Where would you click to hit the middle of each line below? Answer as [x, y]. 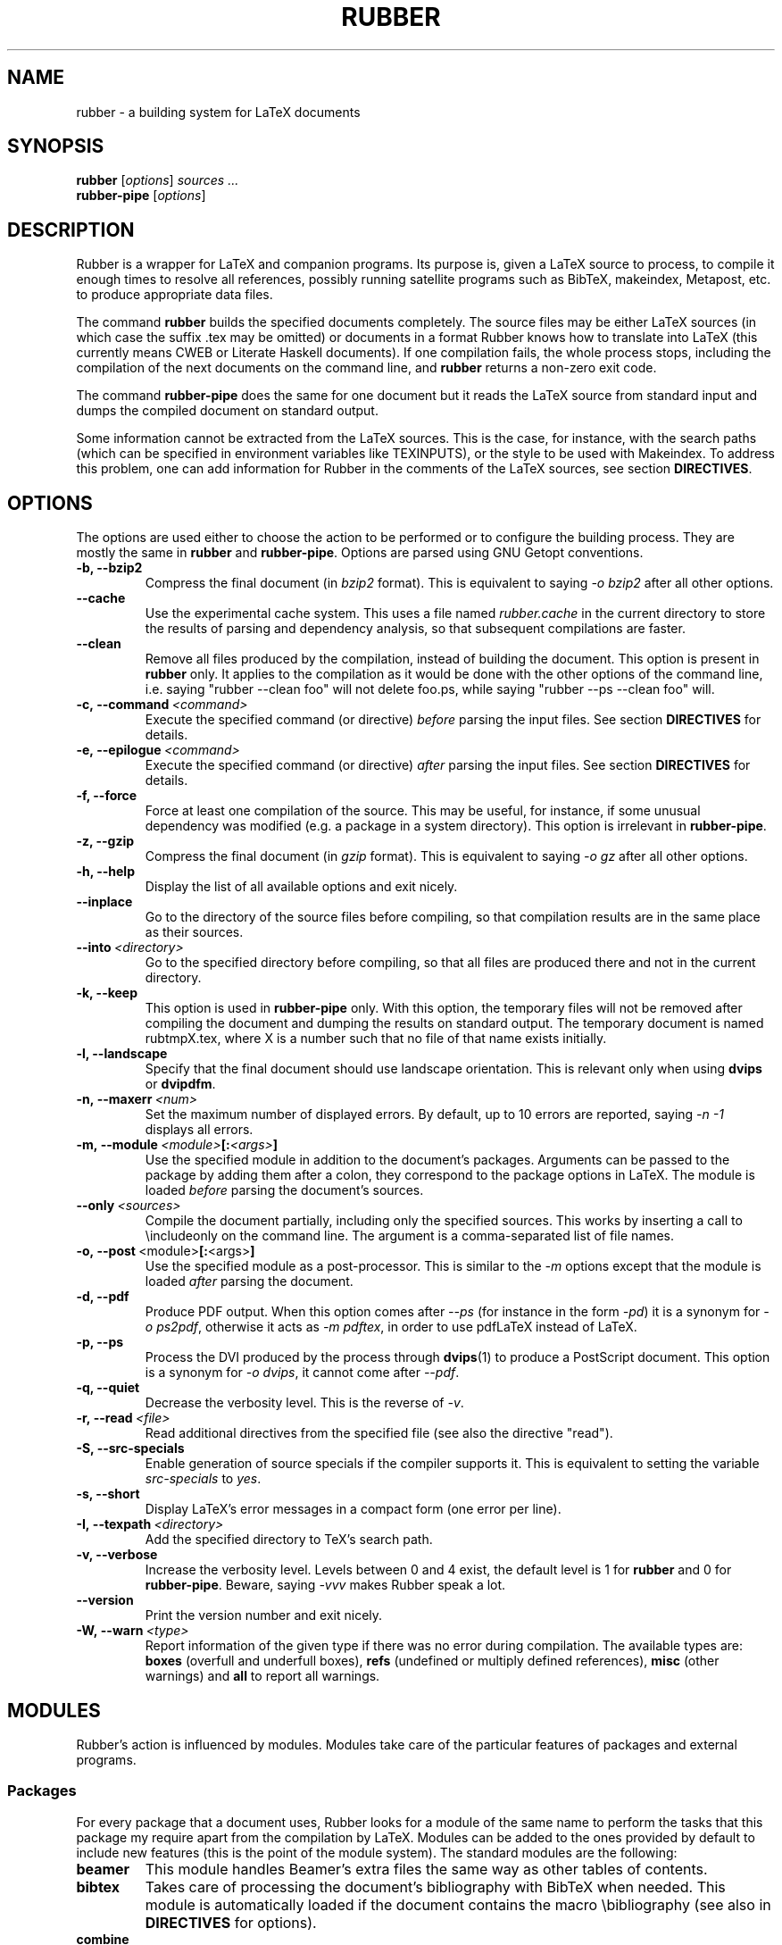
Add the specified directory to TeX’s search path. [289, 1540]
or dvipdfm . [180, 1084]
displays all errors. [199, 1130]
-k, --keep [107, 993]
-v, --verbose [117, 1555]
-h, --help [105, 872]
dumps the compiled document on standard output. [227, 411]
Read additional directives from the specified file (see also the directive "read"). [379, 1433]
